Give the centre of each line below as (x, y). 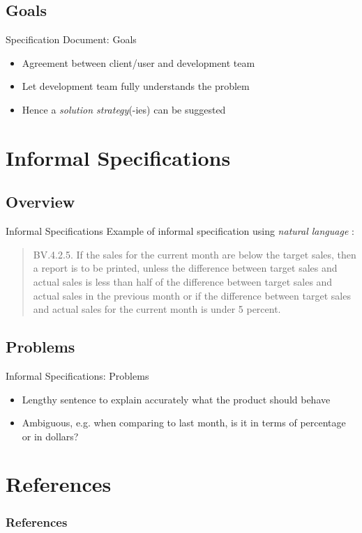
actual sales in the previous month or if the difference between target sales (192, 295)
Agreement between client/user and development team (138, 62)
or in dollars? (50, 436)
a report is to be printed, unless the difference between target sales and (185, 268)
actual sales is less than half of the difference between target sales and (183, 281)
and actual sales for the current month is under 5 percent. (157, 309)
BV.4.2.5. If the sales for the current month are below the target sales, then (195, 254)
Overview (40, 202)
